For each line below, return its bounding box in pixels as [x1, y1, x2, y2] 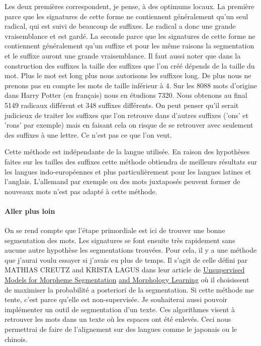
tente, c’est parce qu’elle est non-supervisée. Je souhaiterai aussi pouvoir [5, 294, 228, 305]
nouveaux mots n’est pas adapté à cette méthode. [5, 186, 157, 196]
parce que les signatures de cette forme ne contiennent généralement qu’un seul [5, 11, 248, 21]
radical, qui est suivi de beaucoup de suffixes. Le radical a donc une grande [5, 21, 236, 31]
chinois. [5, 333, 28, 344]
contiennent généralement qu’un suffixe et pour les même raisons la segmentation [5, 40, 254, 51]
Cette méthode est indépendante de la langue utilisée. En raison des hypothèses [5, 146, 250, 157]
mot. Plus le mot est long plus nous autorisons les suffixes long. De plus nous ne [5, 70, 251, 81]
